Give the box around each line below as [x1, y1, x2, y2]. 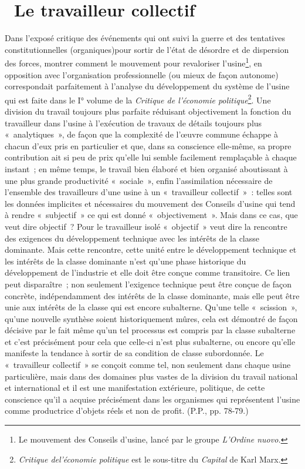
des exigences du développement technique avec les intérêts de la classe [5, 232, 260, 244]
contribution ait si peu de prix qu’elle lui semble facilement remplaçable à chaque [5, 151, 297, 163]
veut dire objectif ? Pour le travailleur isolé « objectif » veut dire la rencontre [5, 220, 287, 232]
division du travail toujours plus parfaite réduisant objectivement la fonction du [5, 105, 292, 117]
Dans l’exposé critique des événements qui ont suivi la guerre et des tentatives [5, 32, 285, 44]
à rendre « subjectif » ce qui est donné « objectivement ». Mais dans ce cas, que [5, 209, 298, 221]
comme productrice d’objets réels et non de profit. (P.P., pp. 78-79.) [5, 404, 249, 417]
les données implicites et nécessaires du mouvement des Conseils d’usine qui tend [5, 197, 296, 209]
